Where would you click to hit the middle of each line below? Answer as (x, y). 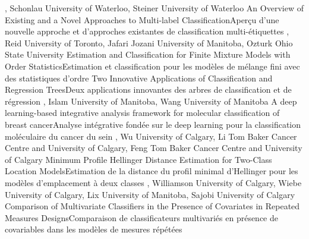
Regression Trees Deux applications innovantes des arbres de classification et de (148, 89)
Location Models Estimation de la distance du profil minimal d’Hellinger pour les (152, 171)
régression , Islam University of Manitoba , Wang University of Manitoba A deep (151, 101)
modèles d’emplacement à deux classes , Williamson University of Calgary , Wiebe (153, 182)
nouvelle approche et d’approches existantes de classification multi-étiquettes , (147, 31)
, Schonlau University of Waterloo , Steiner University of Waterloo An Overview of (154, 8)
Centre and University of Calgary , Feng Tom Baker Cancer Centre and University (154, 148)
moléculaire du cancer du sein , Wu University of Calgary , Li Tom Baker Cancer (151, 136)
